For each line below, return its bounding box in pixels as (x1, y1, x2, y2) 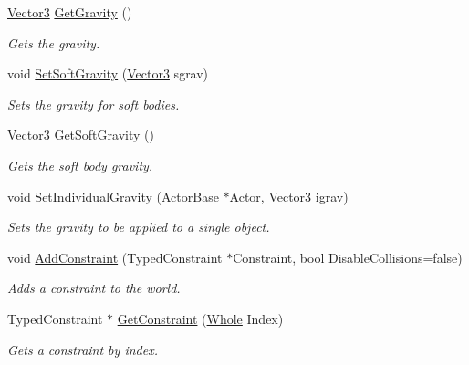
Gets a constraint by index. (7, 339, 158, 359)
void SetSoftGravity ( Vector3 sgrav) (7, 64, 209, 83)
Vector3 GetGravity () (7, 3, 132, 21)
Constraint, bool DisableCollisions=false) (233, 247, 463, 266)
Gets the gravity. (7, 33, 100, 52)
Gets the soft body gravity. (7, 155, 153, 174)
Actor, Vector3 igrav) (229, 186, 349, 205)
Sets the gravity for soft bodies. (7, 94, 180, 113)
